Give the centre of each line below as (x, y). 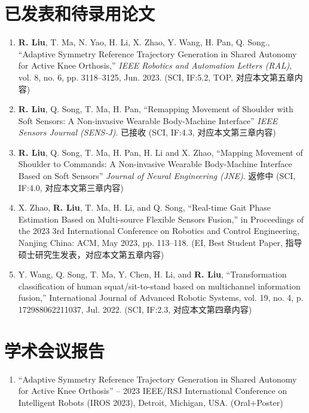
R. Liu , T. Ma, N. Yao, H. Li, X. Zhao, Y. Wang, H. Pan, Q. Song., (144, 42)
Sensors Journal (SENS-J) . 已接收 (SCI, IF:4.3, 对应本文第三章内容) (147, 132)
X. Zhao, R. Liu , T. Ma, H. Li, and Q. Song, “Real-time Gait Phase (145, 207)
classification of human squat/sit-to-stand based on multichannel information (159, 286)
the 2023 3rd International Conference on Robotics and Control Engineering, (159, 231)
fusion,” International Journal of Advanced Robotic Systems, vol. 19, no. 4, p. (161, 298)
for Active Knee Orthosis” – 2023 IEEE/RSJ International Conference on (153, 391)
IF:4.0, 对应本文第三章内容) (71, 187)
